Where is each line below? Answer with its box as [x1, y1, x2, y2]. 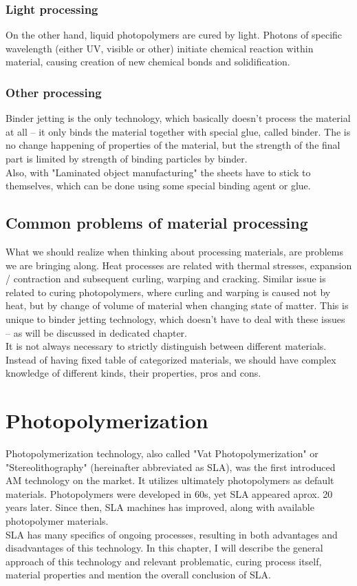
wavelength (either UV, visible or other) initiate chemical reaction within [6, 41, 314, 55]
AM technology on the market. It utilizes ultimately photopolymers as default [6, 473, 334, 488]
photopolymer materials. [6, 514, 109, 528]
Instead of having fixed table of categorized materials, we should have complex [6, 352, 336, 366]
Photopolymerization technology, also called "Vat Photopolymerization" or [6, 446, 318, 461]
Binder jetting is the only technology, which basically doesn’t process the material [6, 111, 351, 125]
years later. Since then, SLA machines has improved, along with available [6, 500, 314, 514]
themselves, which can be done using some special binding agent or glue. [6, 178, 311, 193]
